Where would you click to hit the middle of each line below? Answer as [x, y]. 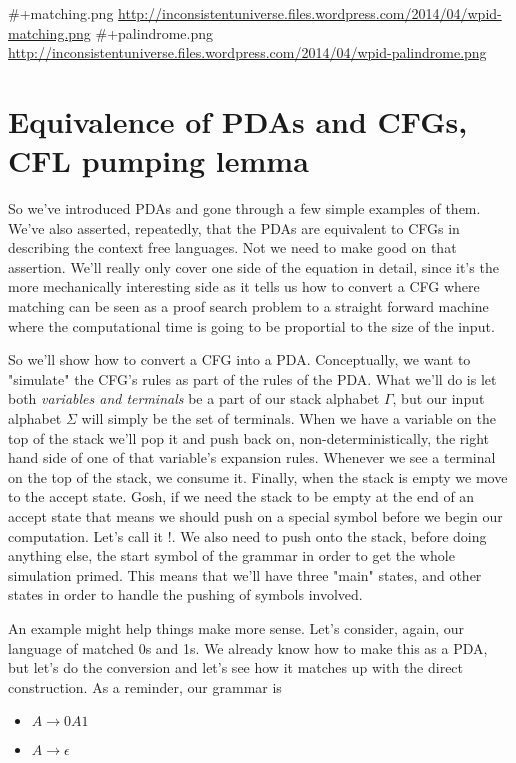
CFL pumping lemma [158, 160]
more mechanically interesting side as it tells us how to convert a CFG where [244, 286]
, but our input [438, 398]
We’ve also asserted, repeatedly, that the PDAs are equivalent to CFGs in [234, 227]
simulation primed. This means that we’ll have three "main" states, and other [245, 574]
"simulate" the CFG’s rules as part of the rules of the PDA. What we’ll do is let [252, 378]
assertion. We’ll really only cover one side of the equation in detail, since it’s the [253, 266]
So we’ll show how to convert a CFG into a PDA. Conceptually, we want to [239, 359]
